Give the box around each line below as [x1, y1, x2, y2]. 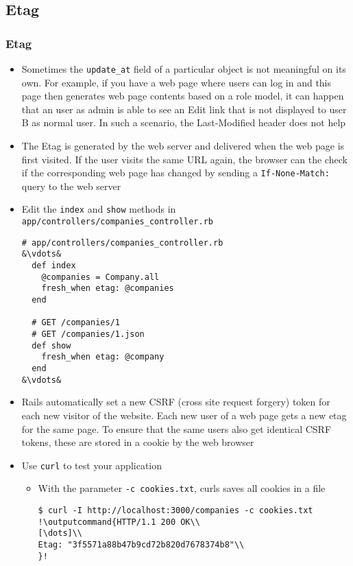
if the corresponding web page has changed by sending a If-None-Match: [21, 165, 330, 180]
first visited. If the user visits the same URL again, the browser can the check [21, 152, 348, 166]
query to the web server [21, 178, 121, 193]
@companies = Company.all [41, 272, 160, 282]
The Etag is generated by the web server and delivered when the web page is [21, 139, 345, 153]
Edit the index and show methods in [21, 202, 176, 216]
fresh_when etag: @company [41, 352, 165, 362]
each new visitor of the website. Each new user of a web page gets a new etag [21, 408, 347, 422]
